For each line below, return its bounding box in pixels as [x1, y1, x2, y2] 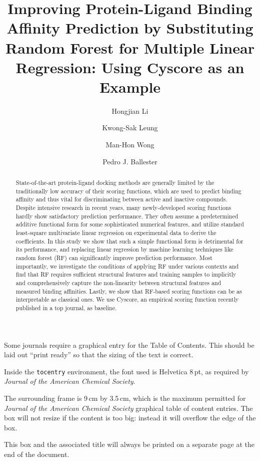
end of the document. [4, 448, 69, 459]
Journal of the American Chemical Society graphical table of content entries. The [4, 402, 253, 413]
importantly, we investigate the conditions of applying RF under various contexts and [15, 262, 239, 270]
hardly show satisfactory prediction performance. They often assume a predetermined [15, 211, 238, 220]
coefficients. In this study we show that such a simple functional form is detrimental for [15, 237, 243, 245]
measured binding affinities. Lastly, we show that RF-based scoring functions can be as [15, 287, 242, 295]
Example [99, 76, 161, 97]
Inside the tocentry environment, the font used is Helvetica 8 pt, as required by [4, 366, 249, 376]
